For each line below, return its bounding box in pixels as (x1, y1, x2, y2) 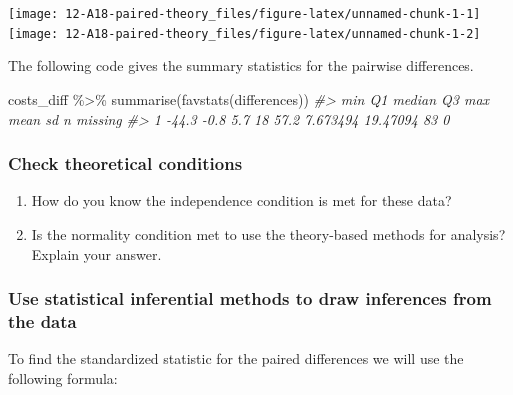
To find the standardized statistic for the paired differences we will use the (8, 348, 464, 369)
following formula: (8, 367, 118, 388)
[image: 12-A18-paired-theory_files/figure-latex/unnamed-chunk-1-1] (8, 7, 481, 21)
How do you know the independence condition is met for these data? (31, 190, 452, 211)
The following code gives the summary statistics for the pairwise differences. (8, 55, 474, 76)
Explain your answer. (31, 243, 162, 264)
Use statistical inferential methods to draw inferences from (8, 286, 492, 311)
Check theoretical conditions (8, 151, 243, 176)
